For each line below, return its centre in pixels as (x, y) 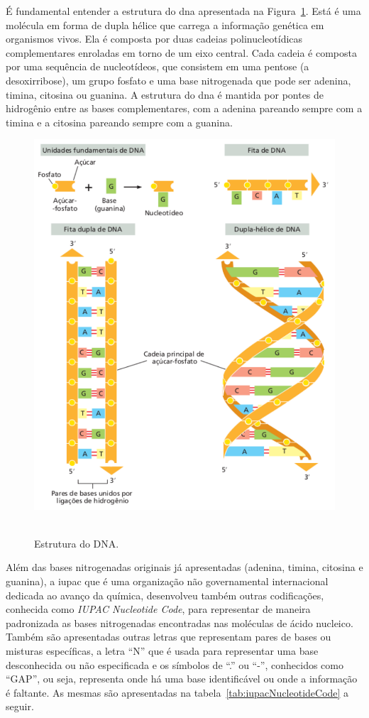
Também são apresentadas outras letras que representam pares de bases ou (169, 637)
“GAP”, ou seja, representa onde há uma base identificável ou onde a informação (182, 679)
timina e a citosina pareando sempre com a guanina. (119, 122)
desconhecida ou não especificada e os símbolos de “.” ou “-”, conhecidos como (175, 664)
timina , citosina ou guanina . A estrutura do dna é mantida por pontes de (165, 94)
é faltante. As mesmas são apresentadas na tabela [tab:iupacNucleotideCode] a (177, 692)
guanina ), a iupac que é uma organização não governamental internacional (167, 581)
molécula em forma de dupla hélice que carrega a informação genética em (165, 25)
